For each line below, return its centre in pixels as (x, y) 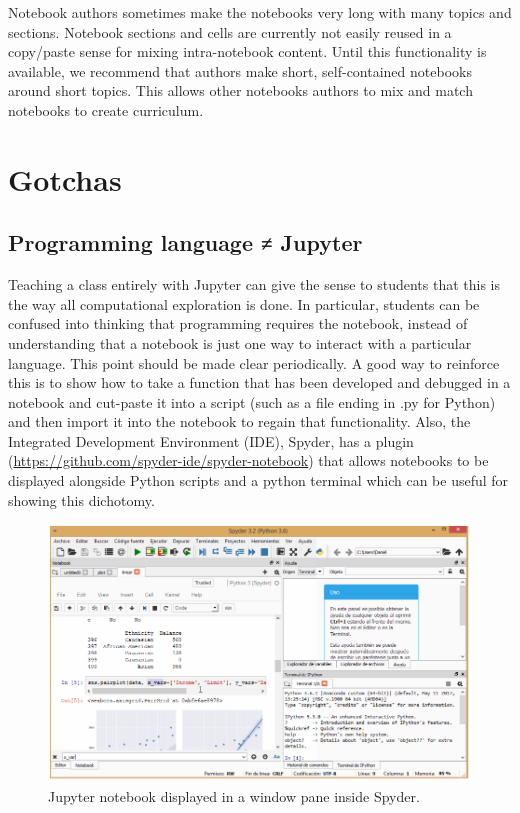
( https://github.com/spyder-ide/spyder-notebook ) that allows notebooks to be (248, 460)
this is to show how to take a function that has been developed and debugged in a (259, 382)
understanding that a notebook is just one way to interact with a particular (240, 342)
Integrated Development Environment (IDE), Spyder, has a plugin (211, 440)
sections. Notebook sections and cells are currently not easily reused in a (230, 31)
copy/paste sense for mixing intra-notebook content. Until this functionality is (247, 51)
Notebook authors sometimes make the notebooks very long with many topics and (260, 12)
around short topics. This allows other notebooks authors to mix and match (240, 90)
